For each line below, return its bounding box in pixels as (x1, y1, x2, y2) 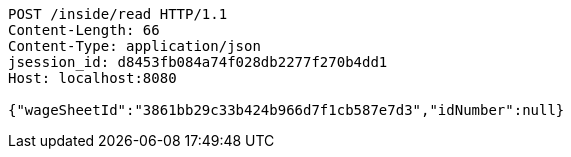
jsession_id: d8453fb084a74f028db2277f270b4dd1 (8, 54, 388, 70)
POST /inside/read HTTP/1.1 (8, 6, 228, 22)
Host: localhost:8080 (8, 70, 177, 86)
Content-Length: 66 (8, 22, 160, 38)
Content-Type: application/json (8, 38, 261, 54)
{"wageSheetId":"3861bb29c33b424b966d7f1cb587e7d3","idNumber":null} (8, 102, 565, 118)
